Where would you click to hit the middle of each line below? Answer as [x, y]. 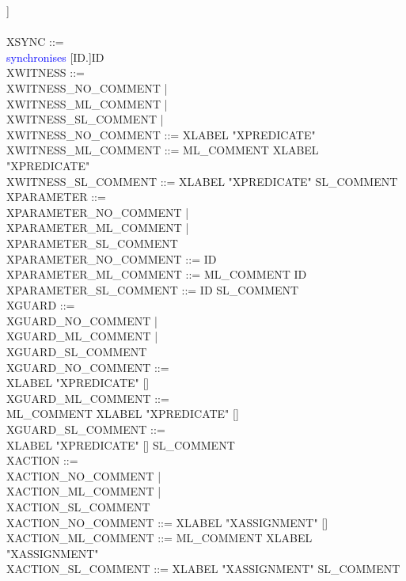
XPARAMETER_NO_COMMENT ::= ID [112, 258]
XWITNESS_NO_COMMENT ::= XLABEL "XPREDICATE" [161, 134]
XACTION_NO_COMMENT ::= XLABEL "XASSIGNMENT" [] [167, 522]
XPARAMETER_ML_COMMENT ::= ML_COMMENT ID [157, 274]
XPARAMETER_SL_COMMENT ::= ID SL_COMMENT [153, 289]
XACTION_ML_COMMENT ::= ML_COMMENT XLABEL [159, 538]
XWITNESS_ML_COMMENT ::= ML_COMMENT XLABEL [163, 150]
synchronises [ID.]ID [55, 57]
